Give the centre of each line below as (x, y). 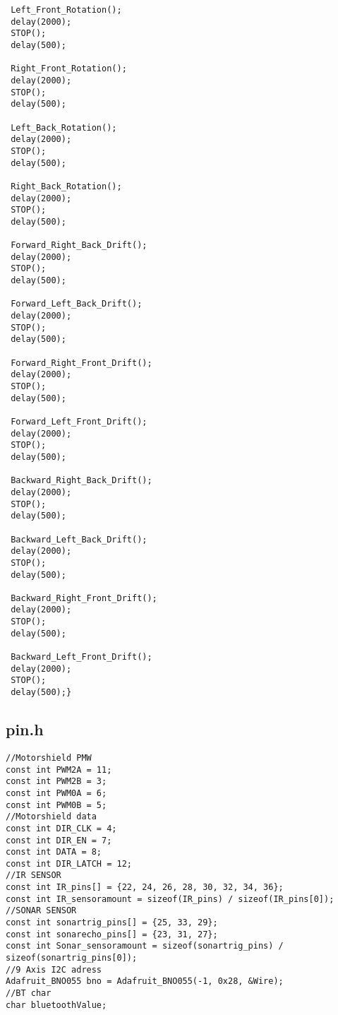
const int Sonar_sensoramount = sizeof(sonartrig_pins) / (145, 946)
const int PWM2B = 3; (56, 782)
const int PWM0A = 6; (56, 793)
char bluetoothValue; (56, 1005)
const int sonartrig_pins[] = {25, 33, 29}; (112, 923)
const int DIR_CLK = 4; (61, 828)
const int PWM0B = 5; (56, 805)
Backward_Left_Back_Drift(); (79, 539)
